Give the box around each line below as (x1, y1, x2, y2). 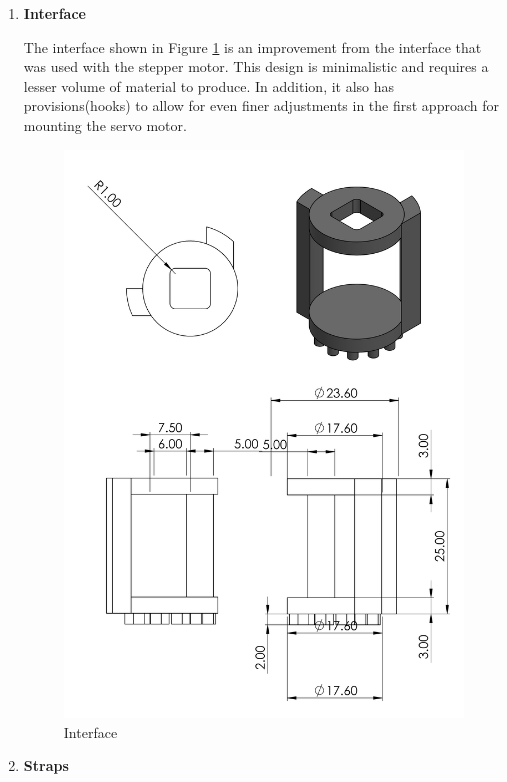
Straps (23, 755, 69, 776)
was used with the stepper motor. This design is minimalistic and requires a (23, 56, 489, 77)
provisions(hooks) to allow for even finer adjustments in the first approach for (23, 95, 499, 116)
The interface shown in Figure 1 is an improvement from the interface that (23, 36, 482, 57)
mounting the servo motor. (23, 114, 187, 135)
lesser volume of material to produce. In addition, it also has (23, 75, 395, 96)
